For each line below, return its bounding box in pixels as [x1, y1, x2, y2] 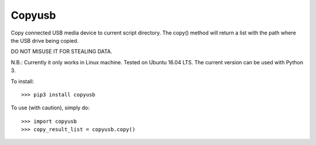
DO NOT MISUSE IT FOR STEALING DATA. [11, 48, 112, 55]
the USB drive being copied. [11, 37, 79, 44]
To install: [11, 78, 35, 85]
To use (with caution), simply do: [11, 104, 90, 111]
